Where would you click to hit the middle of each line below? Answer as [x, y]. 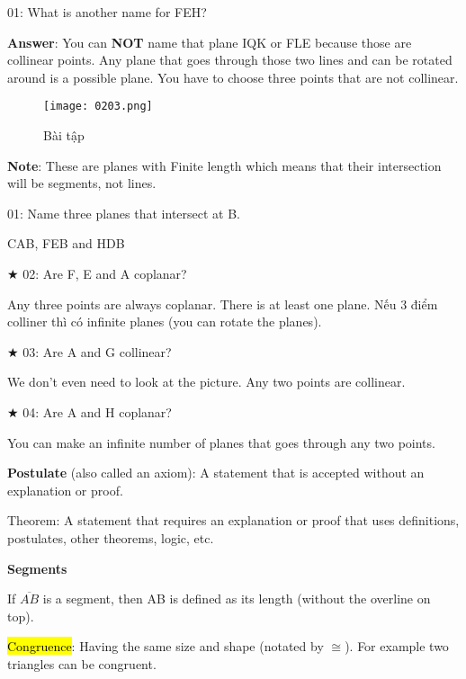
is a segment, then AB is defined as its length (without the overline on [237, 599]
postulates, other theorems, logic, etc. [111, 537]
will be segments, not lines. [82, 183]
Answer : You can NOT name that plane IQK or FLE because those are [210, 42]
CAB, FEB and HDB [66, 243]
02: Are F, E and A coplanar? [105, 273]
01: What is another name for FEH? [107, 12]
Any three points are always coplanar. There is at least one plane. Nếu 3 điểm [223, 304]
